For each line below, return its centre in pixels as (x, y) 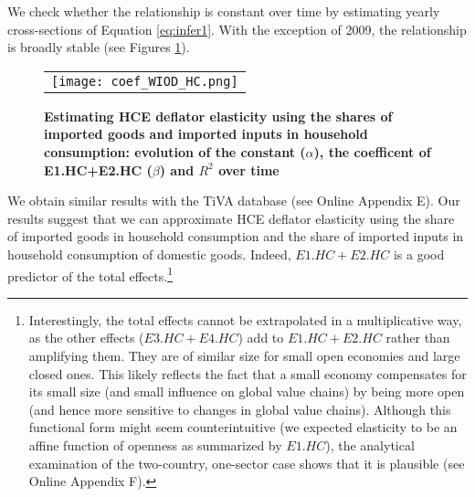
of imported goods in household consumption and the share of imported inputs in (236, 236)
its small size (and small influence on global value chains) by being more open (247, 391)
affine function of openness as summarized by (155, 444)
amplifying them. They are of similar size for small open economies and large (244, 355)
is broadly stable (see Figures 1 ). (99, 47)
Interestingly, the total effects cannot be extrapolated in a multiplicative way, (245, 319)
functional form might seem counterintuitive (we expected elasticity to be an (243, 427)
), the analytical (370, 444)
